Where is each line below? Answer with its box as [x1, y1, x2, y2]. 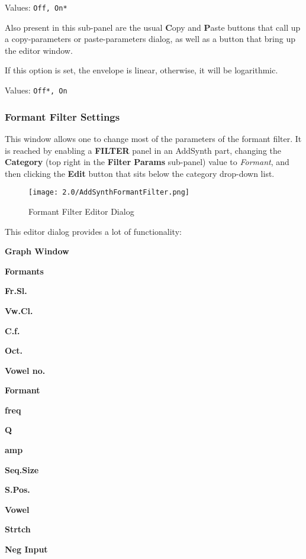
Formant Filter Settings [5, 109, 120, 124]
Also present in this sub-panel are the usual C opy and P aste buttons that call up [5, 21, 301, 33]
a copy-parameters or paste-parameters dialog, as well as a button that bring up [5, 33, 295, 45]
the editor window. [5, 44, 73, 56]
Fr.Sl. [5, 285, 27, 297]
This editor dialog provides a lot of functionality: [5, 225, 182, 237]
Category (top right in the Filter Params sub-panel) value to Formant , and [5, 156, 289, 168]
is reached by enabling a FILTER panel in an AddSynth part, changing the [5, 144, 281, 156]
